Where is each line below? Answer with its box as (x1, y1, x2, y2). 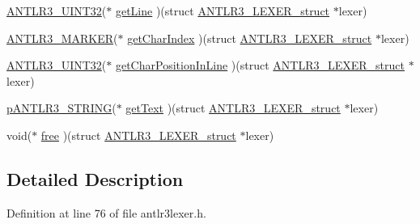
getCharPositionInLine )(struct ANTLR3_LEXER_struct (115, 57, 405, 74)
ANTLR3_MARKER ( (6, 29, 118, 46)
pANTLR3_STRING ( (6, 99, 117, 116)
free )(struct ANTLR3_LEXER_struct (40, 126, 236, 143)
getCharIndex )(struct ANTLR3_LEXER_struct (127, 29, 372, 46)
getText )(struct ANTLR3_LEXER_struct (125, 99, 341, 116)
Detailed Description (6, 166, 184, 191)
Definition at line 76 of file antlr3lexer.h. (6, 204, 206, 221)
